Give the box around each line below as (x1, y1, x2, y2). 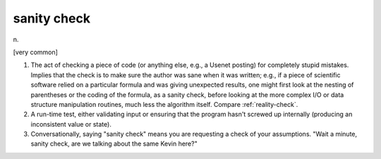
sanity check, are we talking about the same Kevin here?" (30, 139, 198, 148)
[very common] (13, 48, 58, 56)
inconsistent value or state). (30, 120, 112, 128)
